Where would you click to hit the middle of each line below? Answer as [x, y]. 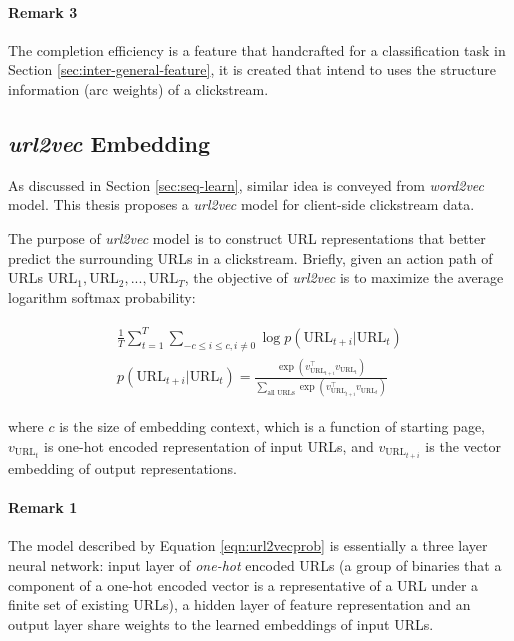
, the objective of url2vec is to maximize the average [344, 277]
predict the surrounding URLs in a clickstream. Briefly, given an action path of [250, 257]
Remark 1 [43, 507]
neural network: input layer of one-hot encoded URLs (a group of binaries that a [255, 565]
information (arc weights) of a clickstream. [138, 88]
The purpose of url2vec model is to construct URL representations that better [247, 237]
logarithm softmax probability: [102, 296]
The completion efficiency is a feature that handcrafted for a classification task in [257, 49]
